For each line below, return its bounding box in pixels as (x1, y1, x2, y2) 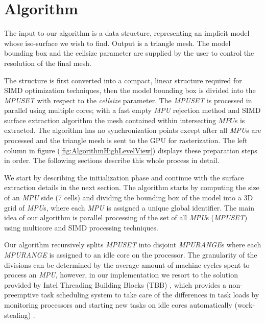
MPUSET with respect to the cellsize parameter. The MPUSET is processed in (4, 95, 252, 105)
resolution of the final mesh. (4, 57, 91, 68)
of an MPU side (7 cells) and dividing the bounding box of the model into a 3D (4, 192, 253, 203)
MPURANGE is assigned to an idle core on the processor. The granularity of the (4, 249, 257, 260)
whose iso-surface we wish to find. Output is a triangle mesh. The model (4, 37, 231, 48)
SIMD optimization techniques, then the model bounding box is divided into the (4, 85, 256, 96)
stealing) (4, 309, 31, 320)
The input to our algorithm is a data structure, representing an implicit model (4, 28, 250, 38)
